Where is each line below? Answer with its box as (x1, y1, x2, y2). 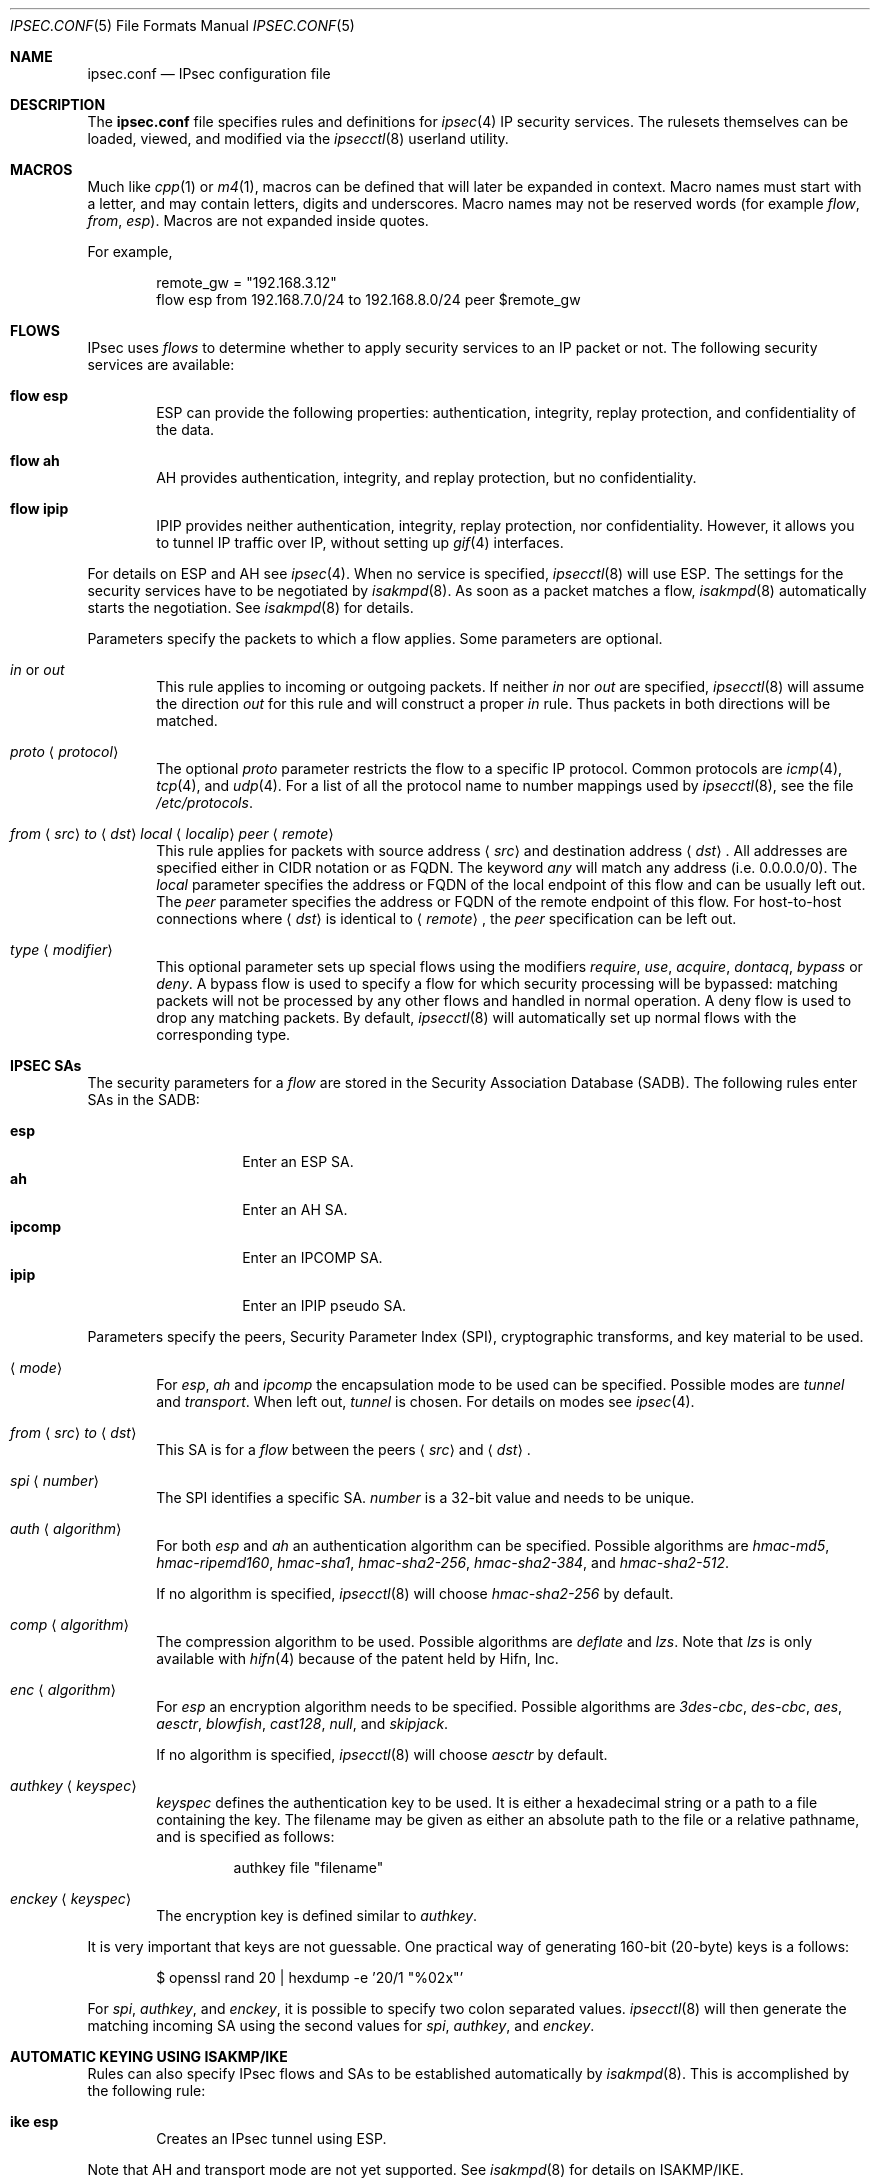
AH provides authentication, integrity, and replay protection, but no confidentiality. (156, 469, 697, 486)
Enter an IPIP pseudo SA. (242, 1297, 407, 1314)
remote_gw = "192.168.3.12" (156, 274, 337, 291)
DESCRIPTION (10, 96, 106, 113)
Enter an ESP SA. (242, 1153, 354, 1170)
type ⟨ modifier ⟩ (10, 941, 113, 958)
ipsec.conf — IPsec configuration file (87, 65, 331, 82)
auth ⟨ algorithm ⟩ (10, 1520, 122, 1537)
